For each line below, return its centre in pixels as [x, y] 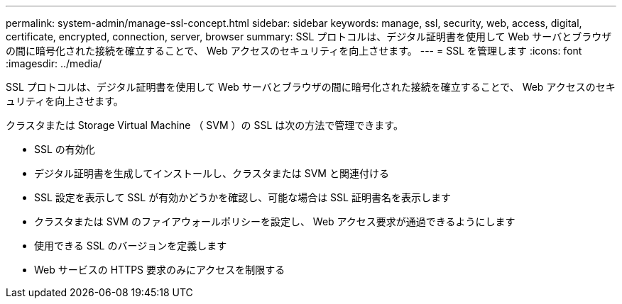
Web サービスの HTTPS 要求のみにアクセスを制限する [160, 270]
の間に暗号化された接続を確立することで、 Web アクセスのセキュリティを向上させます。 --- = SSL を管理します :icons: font [294, 51]
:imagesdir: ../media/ [54, 63]
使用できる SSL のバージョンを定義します [131, 246]
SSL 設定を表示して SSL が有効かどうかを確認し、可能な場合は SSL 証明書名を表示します [242, 197]
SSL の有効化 [65, 149]
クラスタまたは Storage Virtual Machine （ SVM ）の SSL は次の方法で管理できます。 [204, 125]
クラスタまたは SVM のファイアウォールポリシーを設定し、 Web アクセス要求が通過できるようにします [275, 221]
